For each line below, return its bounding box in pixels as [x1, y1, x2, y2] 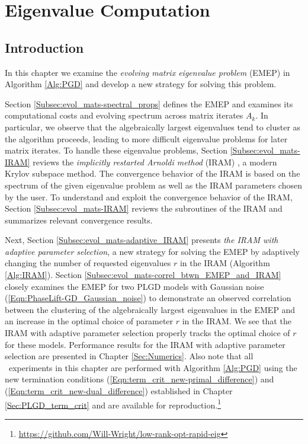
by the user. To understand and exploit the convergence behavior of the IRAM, [5, 190, 293, 203]
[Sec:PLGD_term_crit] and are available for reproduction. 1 [5, 397, 221, 411]
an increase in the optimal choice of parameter [5, 315, 174, 327]
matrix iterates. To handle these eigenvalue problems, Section [5, 144, 227, 156]
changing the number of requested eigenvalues [5, 257, 171, 269]
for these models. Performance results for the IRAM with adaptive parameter [5, 338, 285, 350]
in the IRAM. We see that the [182, 315, 291, 327]
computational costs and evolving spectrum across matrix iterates [5, 109, 243, 122]
